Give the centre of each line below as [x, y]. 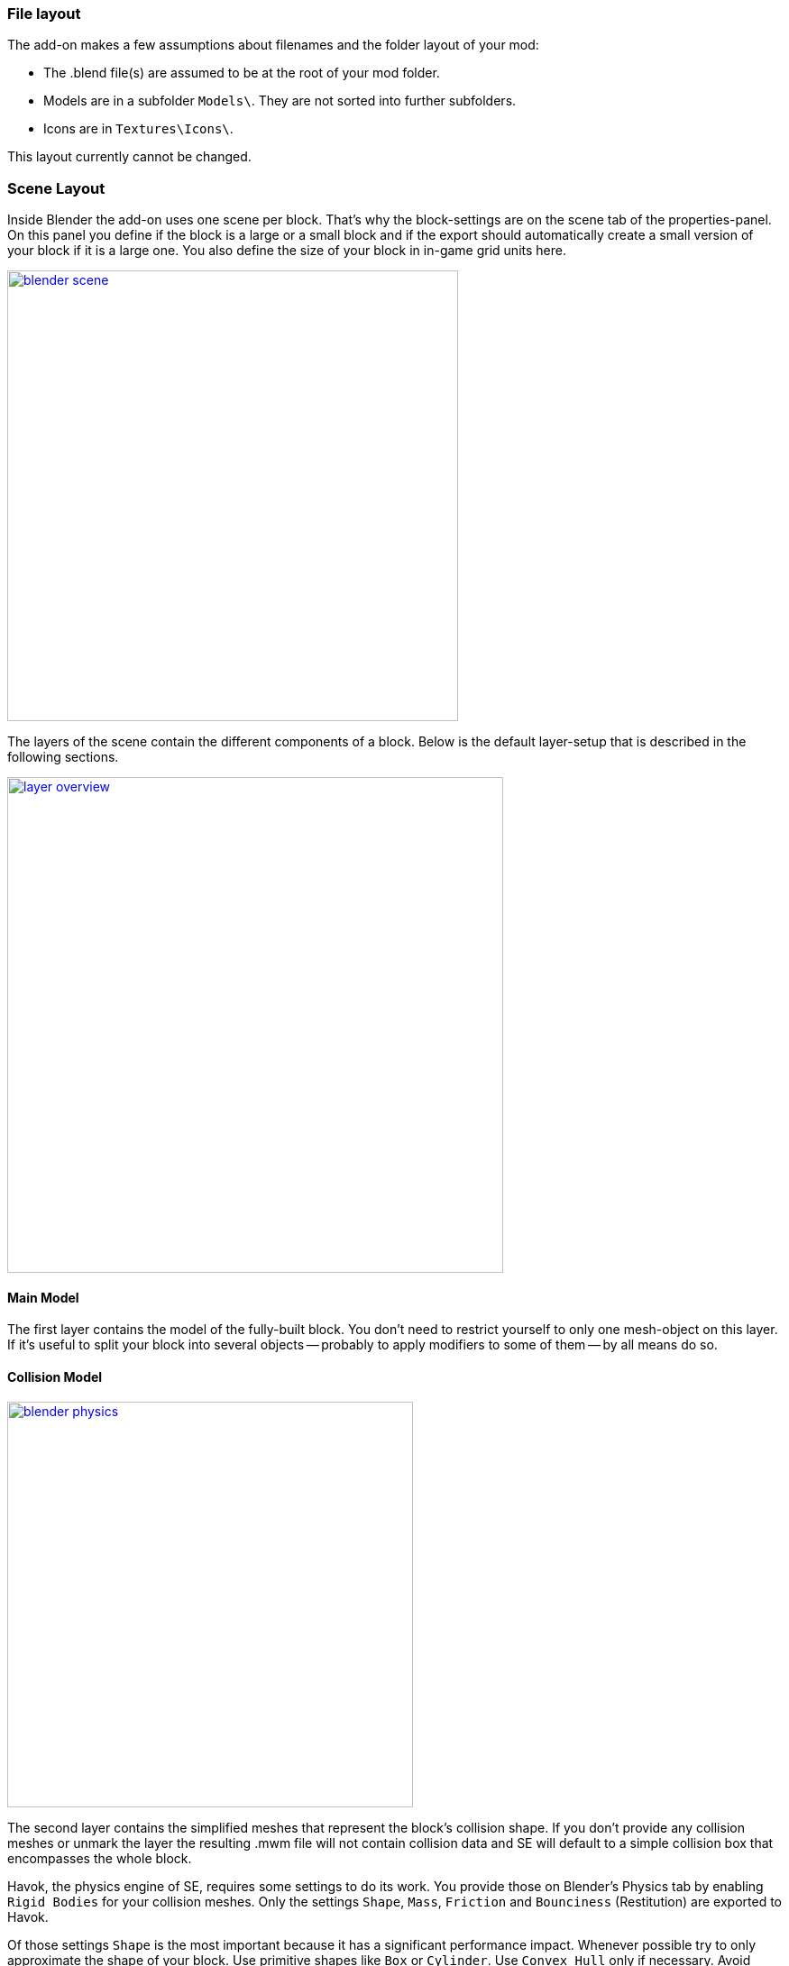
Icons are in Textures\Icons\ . [138, 129]
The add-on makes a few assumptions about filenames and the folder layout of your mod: [273, 45]
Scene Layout [56, 188]
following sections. [63, 757]
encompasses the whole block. [100, 1858]
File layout [44, 14]
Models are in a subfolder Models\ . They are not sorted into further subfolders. [280, 101]
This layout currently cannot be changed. [129, 157]
